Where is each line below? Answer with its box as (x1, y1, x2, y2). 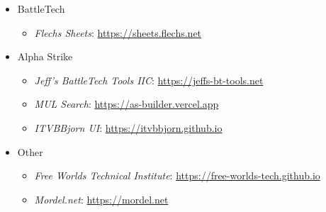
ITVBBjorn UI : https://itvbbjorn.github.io (34, 120, 223, 135)
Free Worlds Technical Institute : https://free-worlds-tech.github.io (34, 168, 320, 183)
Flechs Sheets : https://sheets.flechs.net (34, 25, 202, 40)
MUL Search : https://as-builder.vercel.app (34, 96, 219, 111)
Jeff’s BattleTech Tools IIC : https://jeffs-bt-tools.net (34, 72, 264, 87)
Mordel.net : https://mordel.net (34, 191, 169, 206)
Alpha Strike (17, 49, 73, 64)
